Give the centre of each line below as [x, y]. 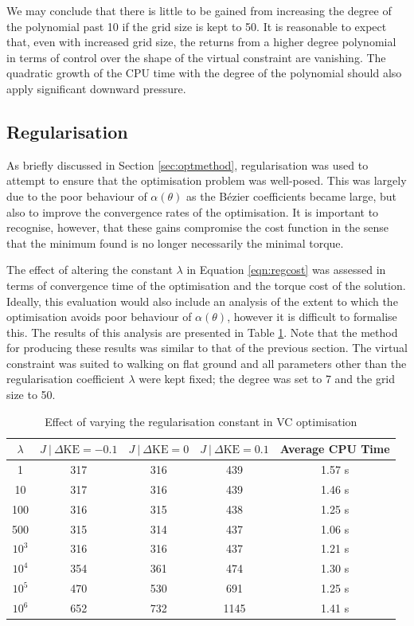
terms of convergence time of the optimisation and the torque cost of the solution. [206, 285]
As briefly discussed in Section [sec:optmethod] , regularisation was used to [187, 164]
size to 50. [31, 395]
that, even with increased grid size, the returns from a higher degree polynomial [201, 42]
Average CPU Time [335, 449]
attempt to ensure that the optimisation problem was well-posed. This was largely [207, 180]
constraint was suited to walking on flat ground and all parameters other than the [207, 363]
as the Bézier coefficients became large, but [292, 196]
